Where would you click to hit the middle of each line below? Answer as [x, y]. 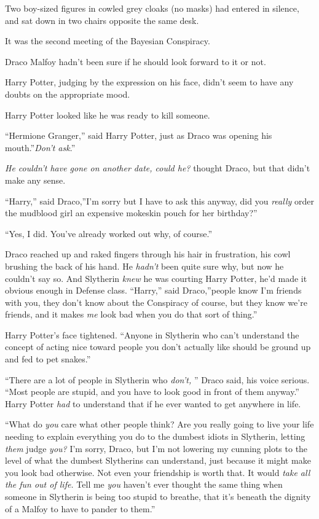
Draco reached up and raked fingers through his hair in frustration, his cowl [148, 254]
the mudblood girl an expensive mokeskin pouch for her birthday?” [131, 213]
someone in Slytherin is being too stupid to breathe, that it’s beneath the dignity [158, 496]
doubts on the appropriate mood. [68, 94]
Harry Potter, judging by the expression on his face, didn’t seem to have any [149, 82]
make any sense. [35, 180]
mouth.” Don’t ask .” [40, 147]
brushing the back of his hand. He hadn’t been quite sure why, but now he [144, 266]
